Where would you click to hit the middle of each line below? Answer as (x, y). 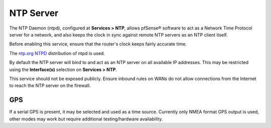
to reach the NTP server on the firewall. (50, 85)
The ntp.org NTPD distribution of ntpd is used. (57, 53)
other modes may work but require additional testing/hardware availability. (86, 119)
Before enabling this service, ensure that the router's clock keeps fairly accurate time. (98, 44)
